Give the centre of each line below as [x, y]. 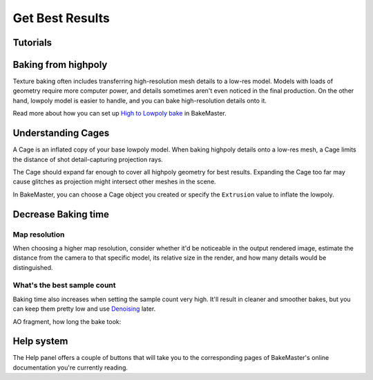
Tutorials [32, 43]
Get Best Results [61, 18]
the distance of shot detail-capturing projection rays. [88, 159]
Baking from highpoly [60, 65]
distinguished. [33, 267]
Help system [40, 342]
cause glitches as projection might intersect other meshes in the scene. [115, 182]
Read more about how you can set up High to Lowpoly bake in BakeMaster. [120, 114]
